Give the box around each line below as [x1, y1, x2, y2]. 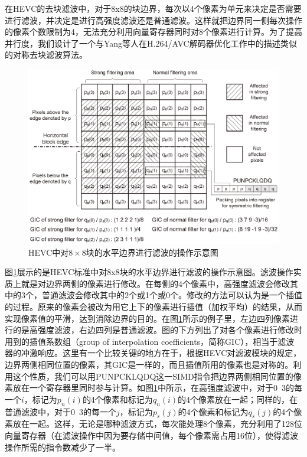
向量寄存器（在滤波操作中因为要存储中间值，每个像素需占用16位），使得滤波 [5, 429, 298, 441]
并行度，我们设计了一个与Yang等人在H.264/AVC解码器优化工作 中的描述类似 [5, 37, 297, 49]
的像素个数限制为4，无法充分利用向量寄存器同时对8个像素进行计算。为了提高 [5, 25, 302, 38]
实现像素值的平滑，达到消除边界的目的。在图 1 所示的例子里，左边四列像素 [5, 312, 290, 324]
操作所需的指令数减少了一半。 [5, 440, 120, 453]
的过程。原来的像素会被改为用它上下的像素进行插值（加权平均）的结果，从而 [5, 300, 302, 312]
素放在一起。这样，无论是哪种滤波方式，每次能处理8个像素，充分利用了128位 [5, 417, 302, 430]
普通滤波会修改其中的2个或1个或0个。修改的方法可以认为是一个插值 [41, 289, 302, 301]
